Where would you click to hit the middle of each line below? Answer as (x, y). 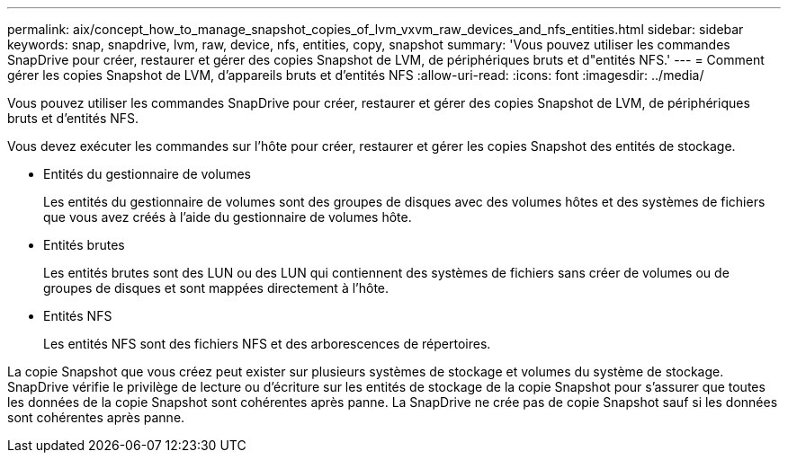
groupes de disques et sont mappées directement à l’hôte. (216, 288)
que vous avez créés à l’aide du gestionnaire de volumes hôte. (228, 217)
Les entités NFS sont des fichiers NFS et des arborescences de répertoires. (267, 344)
